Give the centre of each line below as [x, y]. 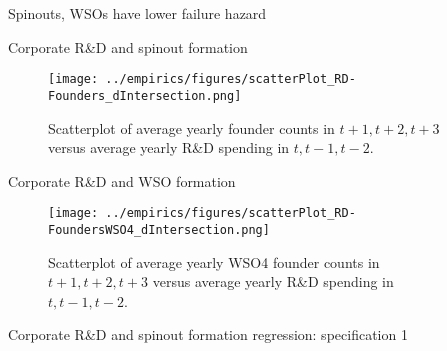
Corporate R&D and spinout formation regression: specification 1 [208, 334]
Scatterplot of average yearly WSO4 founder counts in [214, 261]
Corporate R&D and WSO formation [122, 180]
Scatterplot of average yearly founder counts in [191, 127]
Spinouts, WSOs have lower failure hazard [137, 13]
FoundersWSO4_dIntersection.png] [159, 229]
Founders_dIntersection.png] [145, 95]
